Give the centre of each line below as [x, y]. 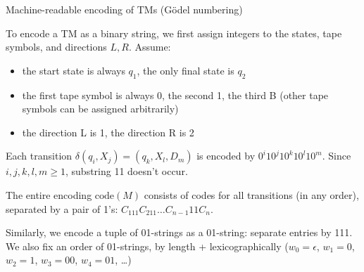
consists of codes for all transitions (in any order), [251, 194]
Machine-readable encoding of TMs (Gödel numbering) [124, 9]
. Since [337, 156]
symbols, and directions [56, 47]
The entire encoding [49, 194]
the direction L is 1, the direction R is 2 [108, 132]
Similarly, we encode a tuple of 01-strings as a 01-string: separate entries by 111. [179, 232]
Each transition [39, 156]
